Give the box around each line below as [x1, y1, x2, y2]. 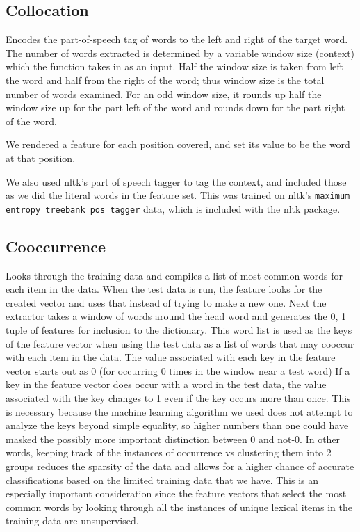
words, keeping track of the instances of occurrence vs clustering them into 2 [6, 445, 332, 460]
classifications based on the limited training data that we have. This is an [6, 472, 319, 487]
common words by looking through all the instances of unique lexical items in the [6, 499, 352, 514]
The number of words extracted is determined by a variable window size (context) [6, 45, 355, 60]
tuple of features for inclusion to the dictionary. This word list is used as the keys [6, 323, 352, 337]
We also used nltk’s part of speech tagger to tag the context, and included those [6, 174, 347, 188]
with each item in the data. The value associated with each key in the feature [6, 350, 336, 364]
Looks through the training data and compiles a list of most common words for [6, 268, 343, 282]
